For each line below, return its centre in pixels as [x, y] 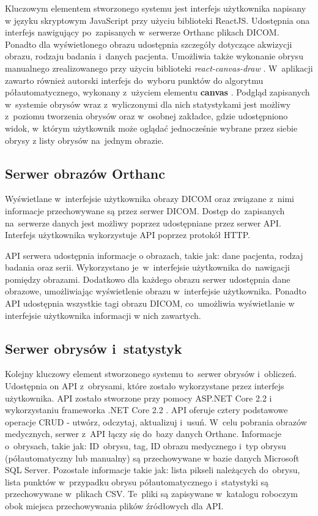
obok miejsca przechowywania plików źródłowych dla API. [114, 506]
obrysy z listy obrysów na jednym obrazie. [84, 140]
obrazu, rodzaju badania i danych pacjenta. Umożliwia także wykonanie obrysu [154, 56]
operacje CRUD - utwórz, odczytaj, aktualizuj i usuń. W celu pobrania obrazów [156, 421]
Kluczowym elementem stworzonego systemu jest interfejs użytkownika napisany [156, 8]
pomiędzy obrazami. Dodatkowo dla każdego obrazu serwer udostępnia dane [148, 279]
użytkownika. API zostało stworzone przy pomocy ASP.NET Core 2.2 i [139, 398]
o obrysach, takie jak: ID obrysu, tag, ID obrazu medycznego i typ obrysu [146, 446]
